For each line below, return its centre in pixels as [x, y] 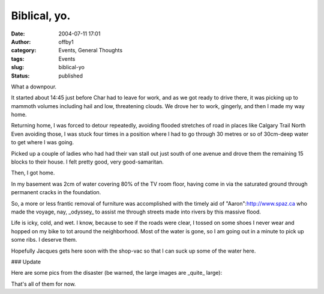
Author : [21, 41]
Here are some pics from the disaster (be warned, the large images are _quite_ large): [116, 273]
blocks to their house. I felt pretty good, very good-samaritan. [88, 162]
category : [24, 51]
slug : [17, 67]
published [71, 76]
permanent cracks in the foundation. [56, 192]
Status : [20, 76]
